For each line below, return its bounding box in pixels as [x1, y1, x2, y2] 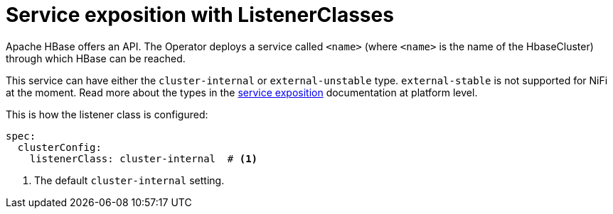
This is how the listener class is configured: [6, 108, 208, 120]
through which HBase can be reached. [6, 52, 186, 64]
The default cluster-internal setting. [34, 174, 225, 186]
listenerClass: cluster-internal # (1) [29, 152, 258, 164]
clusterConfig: [17, 141, 102, 153]
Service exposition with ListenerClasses [6, 3, 394, 27]
